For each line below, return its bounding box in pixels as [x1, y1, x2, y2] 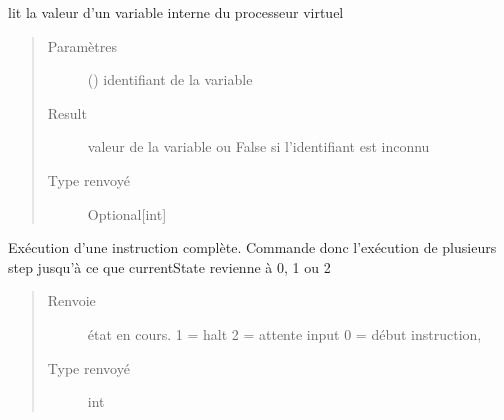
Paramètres [47, 35, 117, 56]
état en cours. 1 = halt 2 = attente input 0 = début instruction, [87, 323, 482, 344]
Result [47, 102, 87, 123]
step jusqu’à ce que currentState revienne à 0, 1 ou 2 [8, 256, 331, 277]
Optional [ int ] [87, 203, 167, 224]
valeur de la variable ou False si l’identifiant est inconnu [87, 136, 430, 157]
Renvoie [47, 290, 96, 311]
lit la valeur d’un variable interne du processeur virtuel [8, 2, 344, 22]
